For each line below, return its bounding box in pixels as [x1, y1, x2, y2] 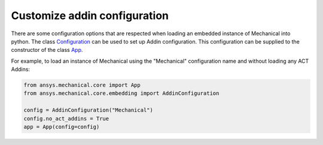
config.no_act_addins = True [23, 115, 109, 122]
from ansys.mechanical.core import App [23, 82, 141, 89]
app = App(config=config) [23, 124, 100, 131]
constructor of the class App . [11, 47, 83, 54]
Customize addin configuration [11, 9, 169, 22]
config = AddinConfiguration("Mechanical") [23, 107, 154, 113]
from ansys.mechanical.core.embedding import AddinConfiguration [23, 90, 220, 97]
